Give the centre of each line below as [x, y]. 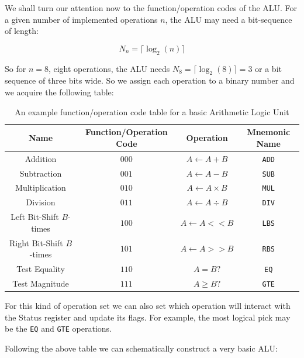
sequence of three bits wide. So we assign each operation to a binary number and [150, 80]
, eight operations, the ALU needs [109, 68]
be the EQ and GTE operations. [58, 328]
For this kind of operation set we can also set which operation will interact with [148, 306]
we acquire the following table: [59, 92]
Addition [41, 158]
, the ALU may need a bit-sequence [229, 19]
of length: [22, 31]
